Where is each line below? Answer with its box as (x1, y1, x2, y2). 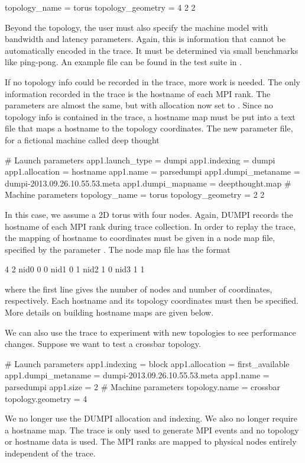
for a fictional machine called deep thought (5, 133, 160, 146)
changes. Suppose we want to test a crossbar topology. (5, 337, 201, 350)
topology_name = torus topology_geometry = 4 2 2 (5, 1, 196, 13)
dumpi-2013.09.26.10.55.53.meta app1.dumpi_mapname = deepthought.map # (5, 176, 291, 189)
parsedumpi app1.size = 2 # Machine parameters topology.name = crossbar (5, 381, 281, 393)
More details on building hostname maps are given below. (5, 306, 214, 319)
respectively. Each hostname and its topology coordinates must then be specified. (5, 294, 298, 307)
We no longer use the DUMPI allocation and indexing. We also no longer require (5, 412, 298, 425)
